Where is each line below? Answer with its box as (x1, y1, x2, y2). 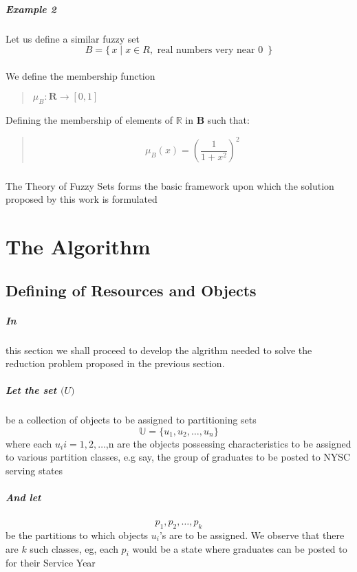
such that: (207, 113, 250, 127)
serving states (6, 463, 63, 478)
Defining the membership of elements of (6, 113, 173, 127)
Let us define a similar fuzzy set (6, 31, 140, 45)
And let (6, 490, 41, 505)
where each (6, 436, 52, 450)
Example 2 (6, 1, 56, 16)
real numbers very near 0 (157, 45, 263, 56)
